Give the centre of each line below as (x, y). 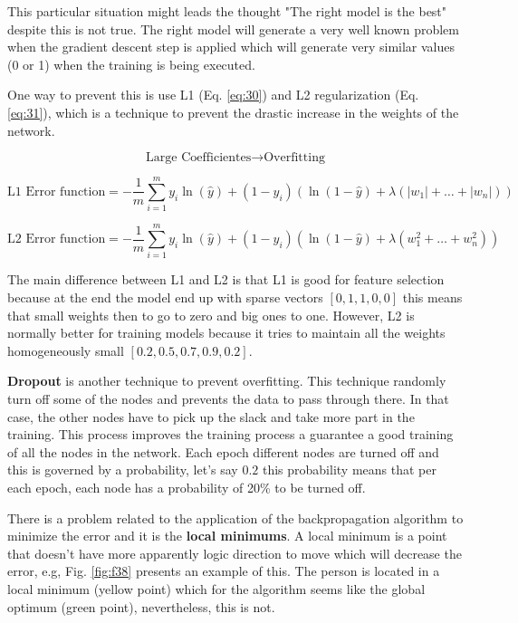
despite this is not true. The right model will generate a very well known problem (233, 29)
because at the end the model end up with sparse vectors (165, 297)
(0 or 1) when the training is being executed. (131, 64)
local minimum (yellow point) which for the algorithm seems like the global (216, 588)
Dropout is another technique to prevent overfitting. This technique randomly (227, 381)
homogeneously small (66, 350)
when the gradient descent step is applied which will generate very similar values (231, 47)
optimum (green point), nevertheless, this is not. (141, 606)
